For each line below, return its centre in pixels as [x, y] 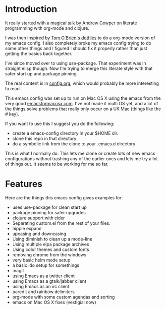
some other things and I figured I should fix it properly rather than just [76, 48]
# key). [12, 114]
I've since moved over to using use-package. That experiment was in [76, 63]
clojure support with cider [39, 218]
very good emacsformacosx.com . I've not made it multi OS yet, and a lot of [82, 103]
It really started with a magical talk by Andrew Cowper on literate [71, 23]
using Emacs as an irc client [41, 286]
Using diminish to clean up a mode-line [52, 239]
